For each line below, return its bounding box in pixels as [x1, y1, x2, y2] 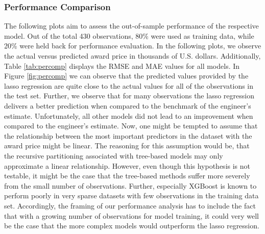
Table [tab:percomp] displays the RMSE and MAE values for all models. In [4, 60, 240, 71]
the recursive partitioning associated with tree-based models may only [4, 150, 223, 161]
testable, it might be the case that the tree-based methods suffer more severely [4, 170, 250, 181]
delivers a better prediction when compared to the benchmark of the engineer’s [4, 100, 251, 111]
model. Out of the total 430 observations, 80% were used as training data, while [4, 30, 254, 41]
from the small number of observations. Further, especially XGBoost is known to [4, 180, 257, 191]
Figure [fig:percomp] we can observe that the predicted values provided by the [4, 70, 249, 81]
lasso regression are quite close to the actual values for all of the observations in [4, 80, 254, 91]
